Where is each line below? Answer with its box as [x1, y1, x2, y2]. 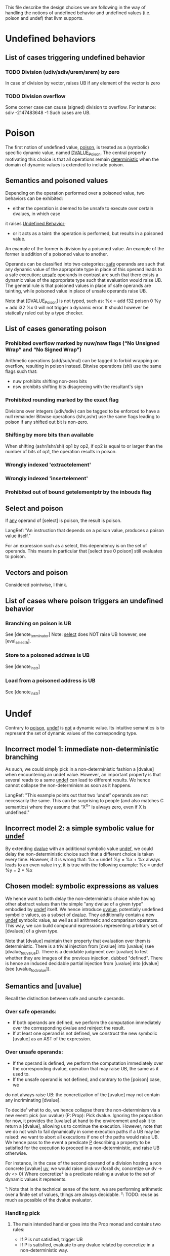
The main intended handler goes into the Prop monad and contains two [12, 1221, 161, 1227]
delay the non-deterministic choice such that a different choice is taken [5, 851, 154, 857]
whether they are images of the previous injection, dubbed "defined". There [5, 955, 163, 961]
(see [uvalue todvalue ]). [5, 966, 51, 973]
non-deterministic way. [20, 1247, 68, 1253]
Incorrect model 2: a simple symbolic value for [5, 824, 154, 833]
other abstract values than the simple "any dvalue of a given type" [5, 900, 143, 907]
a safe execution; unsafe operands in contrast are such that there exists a [5, 272, 158, 278]
